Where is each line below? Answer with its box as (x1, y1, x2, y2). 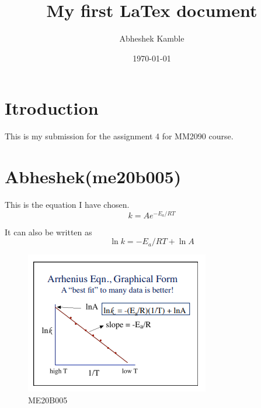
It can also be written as (5, 225, 92, 238)
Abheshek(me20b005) (5, 164, 182, 188)
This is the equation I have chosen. (5, 198, 130, 210)
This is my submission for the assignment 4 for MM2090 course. (5, 130, 234, 142)
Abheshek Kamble (119, 32, 185, 44)
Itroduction (5, 96, 99, 120)
